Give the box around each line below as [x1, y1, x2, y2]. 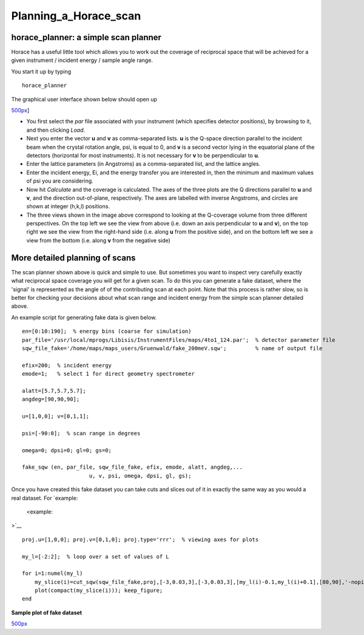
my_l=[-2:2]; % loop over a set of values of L [22, 553, 169, 560]
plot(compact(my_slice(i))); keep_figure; [34, 587, 163, 594]
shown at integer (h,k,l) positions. [26, 203, 110, 210]
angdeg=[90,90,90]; [22, 396, 80, 403]
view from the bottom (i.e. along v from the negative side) [26, 237, 171, 244]
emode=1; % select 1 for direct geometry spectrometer [22, 370, 195, 378]
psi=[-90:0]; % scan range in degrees [22, 430, 141, 436]
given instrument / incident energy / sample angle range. [11, 56, 153, 64]
